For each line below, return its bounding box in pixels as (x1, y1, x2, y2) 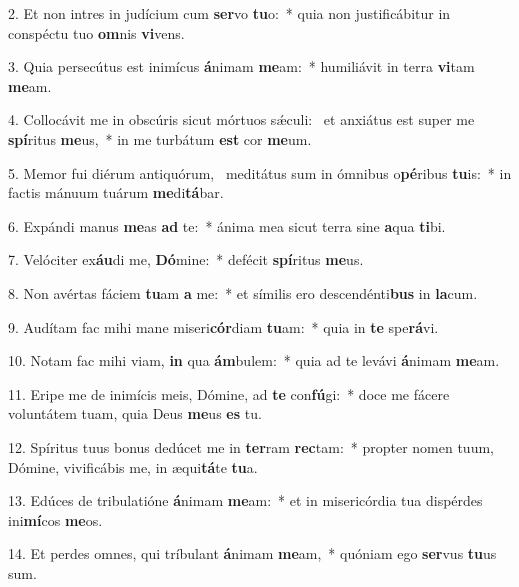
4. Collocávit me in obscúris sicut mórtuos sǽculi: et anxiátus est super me (8, 109, 475, 130)
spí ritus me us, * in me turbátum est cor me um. (8, 128, 312, 149)
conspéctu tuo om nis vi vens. (8, 22, 185, 43)
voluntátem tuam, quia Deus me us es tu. (8, 403, 262, 424)
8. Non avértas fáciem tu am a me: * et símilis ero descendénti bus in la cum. (8, 282, 478, 303)
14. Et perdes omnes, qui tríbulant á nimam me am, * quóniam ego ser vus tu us (8, 543, 497, 564)
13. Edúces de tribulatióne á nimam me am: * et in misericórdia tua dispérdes (8, 490, 483, 511)
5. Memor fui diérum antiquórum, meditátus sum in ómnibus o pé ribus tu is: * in (8, 162, 512, 183)
